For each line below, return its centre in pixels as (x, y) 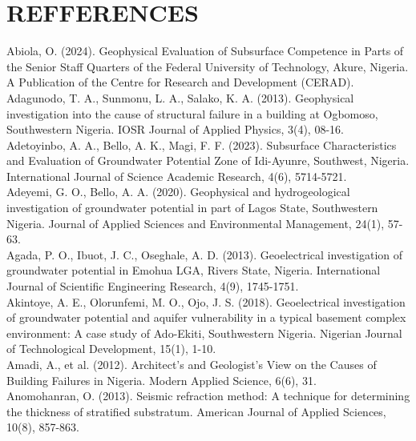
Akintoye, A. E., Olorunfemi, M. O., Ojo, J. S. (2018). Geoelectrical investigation (206, 301)
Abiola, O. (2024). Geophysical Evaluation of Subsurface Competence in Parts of (205, 51)
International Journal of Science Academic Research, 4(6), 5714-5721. (177, 176)
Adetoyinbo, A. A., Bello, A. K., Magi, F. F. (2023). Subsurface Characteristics (202, 144)
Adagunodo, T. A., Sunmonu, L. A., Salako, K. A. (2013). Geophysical (180, 97)
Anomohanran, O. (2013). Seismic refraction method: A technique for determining (208, 396)
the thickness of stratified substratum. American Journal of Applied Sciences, (196, 411)
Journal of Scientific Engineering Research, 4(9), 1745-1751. (153, 286)
